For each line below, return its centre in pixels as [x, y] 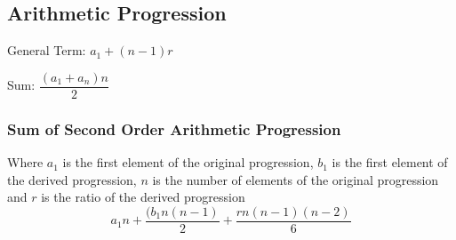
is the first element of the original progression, [188, 162]
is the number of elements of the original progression [296, 179]
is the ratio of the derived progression [143, 197]
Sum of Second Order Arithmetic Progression [174, 128]
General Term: [47, 50]
